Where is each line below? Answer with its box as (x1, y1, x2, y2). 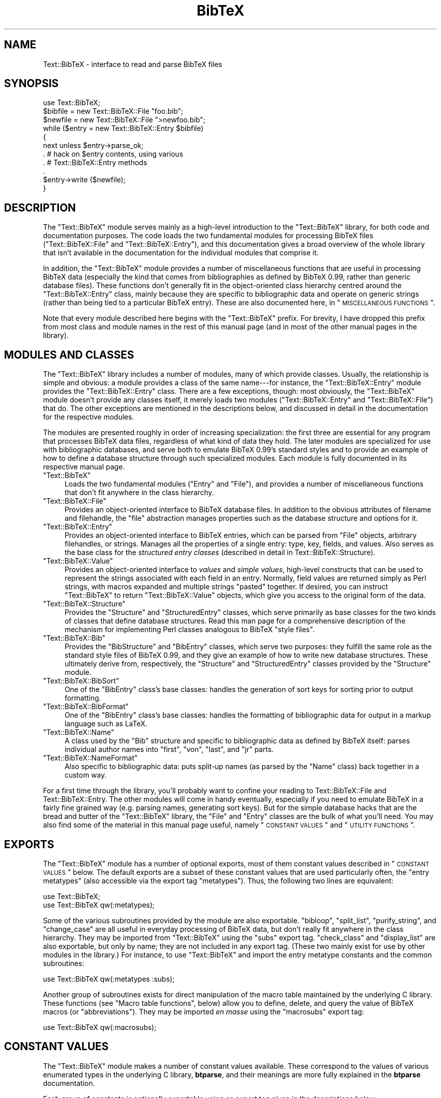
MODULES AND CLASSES (4, 348, 134, 361)
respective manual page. (43, 462, 125, 471)
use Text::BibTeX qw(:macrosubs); (43, 1022, 157, 1032)
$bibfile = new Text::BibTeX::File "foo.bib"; (43, 107, 183, 116)
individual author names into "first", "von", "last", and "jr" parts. (64, 745, 274, 754)
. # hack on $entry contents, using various (43, 150, 183, 159)
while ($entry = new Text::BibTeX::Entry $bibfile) (43, 124, 204, 133)
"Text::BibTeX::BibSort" (43, 676, 119, 685)
